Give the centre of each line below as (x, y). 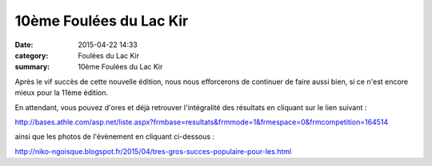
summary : (32, 67)
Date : (24, 45)
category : (32, 55)
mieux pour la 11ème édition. (62, 93)
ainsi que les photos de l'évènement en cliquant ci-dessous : (115, 136)
